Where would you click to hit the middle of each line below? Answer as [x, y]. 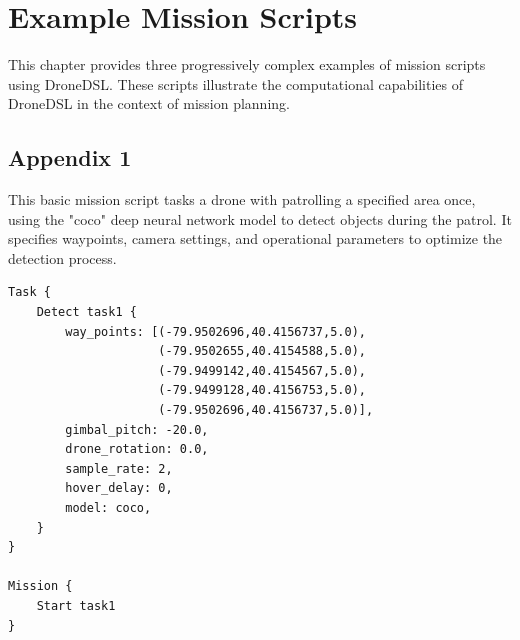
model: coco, [108, 508]
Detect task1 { [86, 312]
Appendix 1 [70, 157]
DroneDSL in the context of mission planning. [149, 103]
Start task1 [76, 605]
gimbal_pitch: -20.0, [137, 429]
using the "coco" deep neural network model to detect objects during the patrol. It [260, 218]
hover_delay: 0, [119, 488]
